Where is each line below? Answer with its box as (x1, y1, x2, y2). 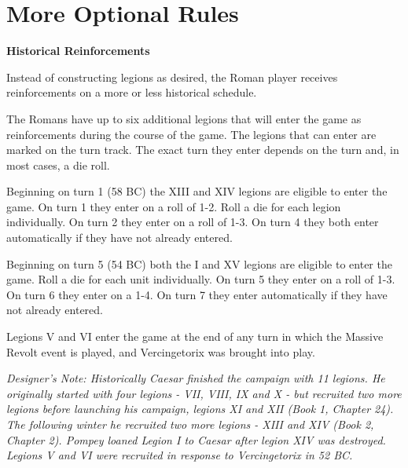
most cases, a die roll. (6, 156, 110, 173)
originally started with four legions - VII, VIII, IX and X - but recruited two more (6, 385, 402, 401)
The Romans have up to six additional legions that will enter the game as (6, 110, 362, 126)
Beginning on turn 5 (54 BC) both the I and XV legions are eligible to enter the (6, 255, 392, 272)
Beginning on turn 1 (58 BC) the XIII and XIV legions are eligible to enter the (6, 183, 388, 199)
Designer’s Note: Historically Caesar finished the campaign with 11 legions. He (6, 370, 385, 386)
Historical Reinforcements (6, 42, 150, 59)
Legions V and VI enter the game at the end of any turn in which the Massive (6, 328, 384, 345)
